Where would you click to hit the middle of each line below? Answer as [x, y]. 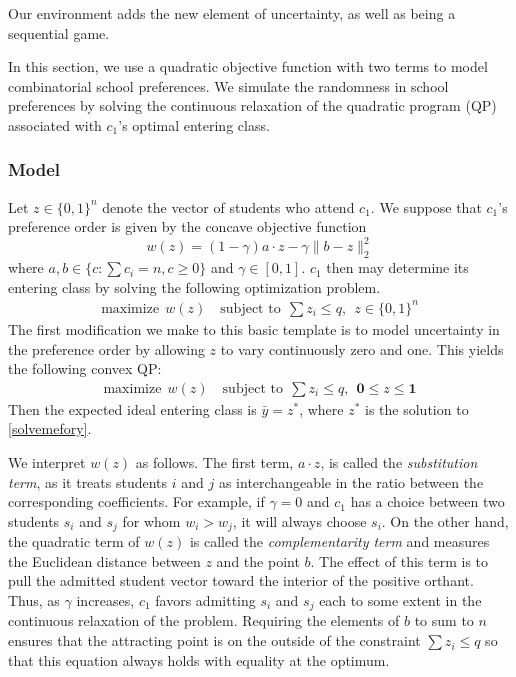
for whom [151, 520]
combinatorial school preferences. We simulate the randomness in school [228, 85]
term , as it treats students [88, 481]
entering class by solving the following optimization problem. [194, 286]
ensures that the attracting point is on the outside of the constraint [214, 640]
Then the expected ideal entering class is [132, 408]
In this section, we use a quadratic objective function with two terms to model [248, 66]
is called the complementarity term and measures [339, 541]
